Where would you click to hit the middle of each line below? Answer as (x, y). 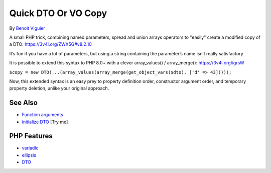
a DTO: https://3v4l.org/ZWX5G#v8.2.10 (51, 44)
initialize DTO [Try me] (45, 122)
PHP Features (31, 136)
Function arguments (43, 115)
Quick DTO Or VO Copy (58, 13)
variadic (30, 148)
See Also (23, 103)
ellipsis (29, 155)
